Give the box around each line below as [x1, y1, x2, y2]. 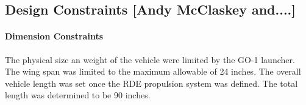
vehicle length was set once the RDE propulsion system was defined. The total [5, 76, 298, 89]
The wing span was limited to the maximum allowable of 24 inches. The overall [5, 65, 301, 78]
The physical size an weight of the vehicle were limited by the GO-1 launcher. [5, 53, 295, 66]
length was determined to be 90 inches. [5, 89, 151, 101]
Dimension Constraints [5, 30, 104, 42]
